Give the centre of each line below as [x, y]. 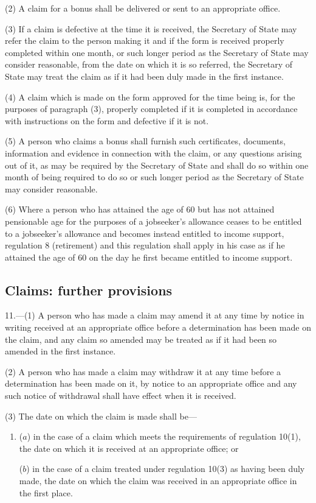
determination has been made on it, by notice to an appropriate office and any [151, 383]
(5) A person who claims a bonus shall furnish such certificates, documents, [145, 141]
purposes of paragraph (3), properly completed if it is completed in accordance [151, 109]
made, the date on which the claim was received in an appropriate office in [158, 481]
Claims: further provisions [89, 290]
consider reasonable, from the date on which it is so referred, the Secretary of [149, 64]
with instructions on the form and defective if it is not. [107, 120]
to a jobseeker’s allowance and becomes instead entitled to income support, [145, 233]
